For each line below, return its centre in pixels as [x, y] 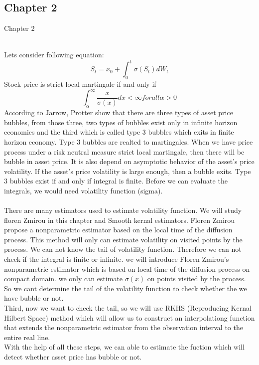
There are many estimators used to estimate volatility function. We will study [123, 210]
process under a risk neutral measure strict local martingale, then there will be [124, 151]
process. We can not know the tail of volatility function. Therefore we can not [123, 249]
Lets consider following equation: [54, 55]
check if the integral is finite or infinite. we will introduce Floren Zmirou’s [117, 259]
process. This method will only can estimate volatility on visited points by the [123, 239]
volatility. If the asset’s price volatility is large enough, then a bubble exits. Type [128, 171]
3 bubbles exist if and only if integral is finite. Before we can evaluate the [116, 181]
